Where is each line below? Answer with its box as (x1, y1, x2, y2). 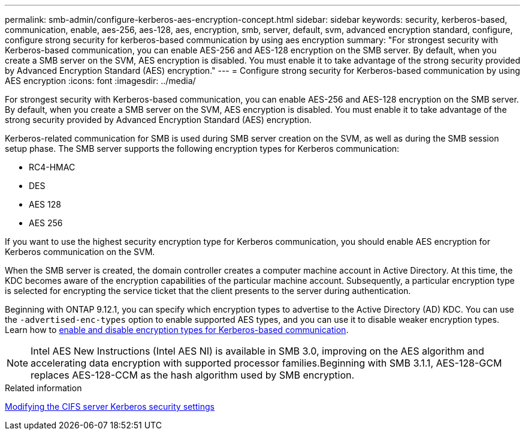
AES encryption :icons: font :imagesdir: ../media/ (5, 76, 196, 86)
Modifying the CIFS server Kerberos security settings (5, 401, 215, 412)
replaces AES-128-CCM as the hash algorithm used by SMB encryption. (31, 369, 355, 381)
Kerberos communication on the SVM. (5, 247, 155, 257)
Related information (5, 383, 82, 393)
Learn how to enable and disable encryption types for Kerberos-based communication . (5, 325, 349, 335)
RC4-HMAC (29, 162, 76, 172)
